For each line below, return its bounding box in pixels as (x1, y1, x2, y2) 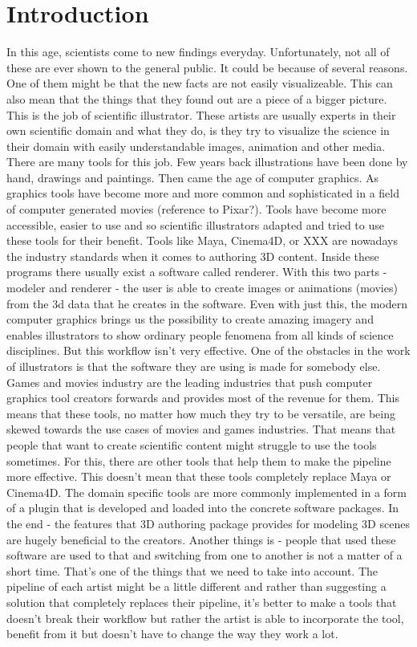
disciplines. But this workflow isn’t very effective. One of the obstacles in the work (6, 342, 411, 359)
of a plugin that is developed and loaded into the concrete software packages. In (6, 499, 399, 516)
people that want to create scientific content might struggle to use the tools (6, 436, 377, 453)
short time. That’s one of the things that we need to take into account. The (6, 562, 379, 579)
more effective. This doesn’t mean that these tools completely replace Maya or (6, 468, 391, 485)
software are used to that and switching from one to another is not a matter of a (6, 547, 403, 564)
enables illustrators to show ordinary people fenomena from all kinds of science (6, 326, 394, 343)
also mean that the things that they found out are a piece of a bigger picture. (6, 90, 387, 107)
